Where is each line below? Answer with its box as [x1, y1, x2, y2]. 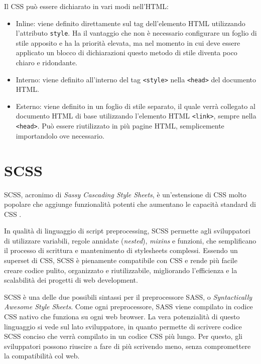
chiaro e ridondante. [16, 57, 78, 68]
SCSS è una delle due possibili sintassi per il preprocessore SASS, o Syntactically [4, 291, 252, 302]
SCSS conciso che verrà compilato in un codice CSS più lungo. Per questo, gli [4, 331, 242, 341]
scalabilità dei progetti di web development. [4, 275, 138, 285]
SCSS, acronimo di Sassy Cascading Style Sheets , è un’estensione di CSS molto [4, 189, 246, 199]
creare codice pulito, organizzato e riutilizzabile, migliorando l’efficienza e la [4, 265, 237, 275]
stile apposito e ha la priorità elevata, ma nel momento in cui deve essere [16, 37, 240, 48]
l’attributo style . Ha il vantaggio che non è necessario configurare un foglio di [16, 28, 257, 38]
